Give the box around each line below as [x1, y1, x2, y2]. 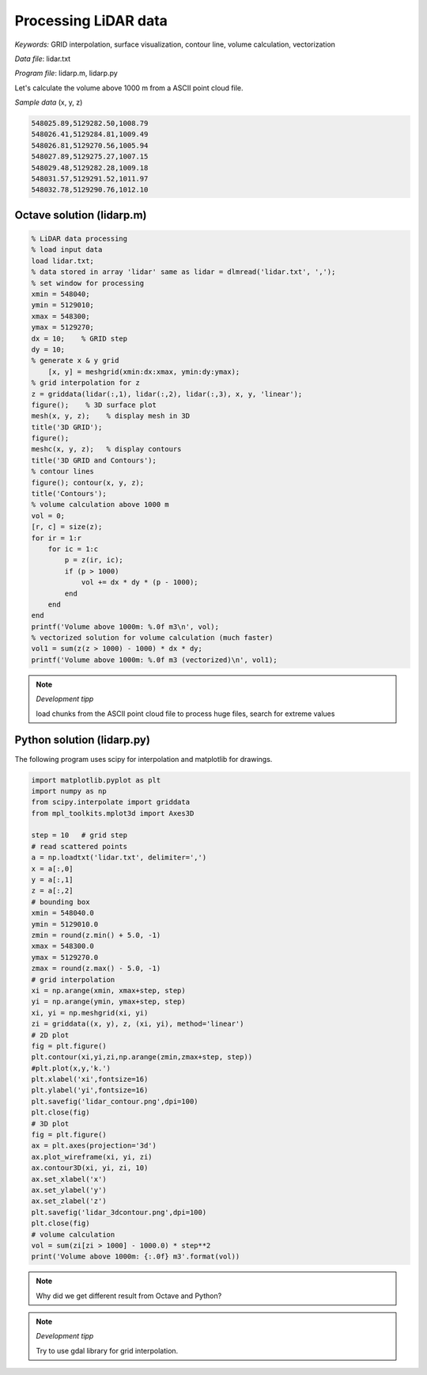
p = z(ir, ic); [64, 555, 124, 565]
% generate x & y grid [31, 356, 119, 365]
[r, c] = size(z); [31, 523, 103, 531]
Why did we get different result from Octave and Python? [36, 1291, 222, 1301]
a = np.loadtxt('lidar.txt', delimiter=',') [31, 853, 207, 863]
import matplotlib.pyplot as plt [31, 775, 161, 784]
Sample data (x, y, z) [14, 97, 83, 107]
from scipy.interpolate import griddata [31, 798, 190, 807]
